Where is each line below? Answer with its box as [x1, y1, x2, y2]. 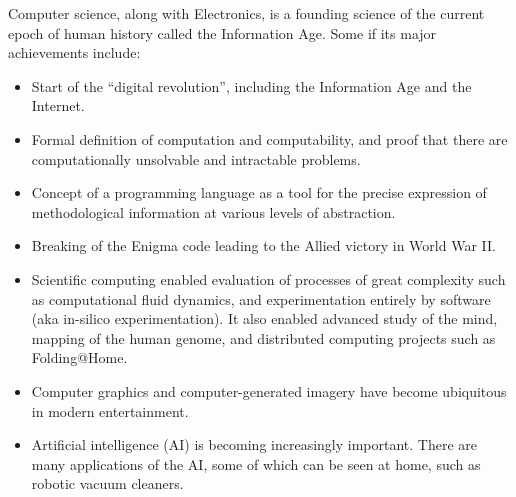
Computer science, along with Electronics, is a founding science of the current [8, 3, 485, 23]
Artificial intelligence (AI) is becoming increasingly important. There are [31, 434, 478, 455]
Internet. [31, 95, 85, 116]
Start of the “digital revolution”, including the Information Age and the [31, 75, 472, 96]
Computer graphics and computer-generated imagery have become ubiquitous [31, 380, 507, 401]
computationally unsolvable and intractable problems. [31, 148, 361, 169]
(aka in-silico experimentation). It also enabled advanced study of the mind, [31, 308, 498, 329]
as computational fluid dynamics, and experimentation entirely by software [31, 288, 491, 309]
